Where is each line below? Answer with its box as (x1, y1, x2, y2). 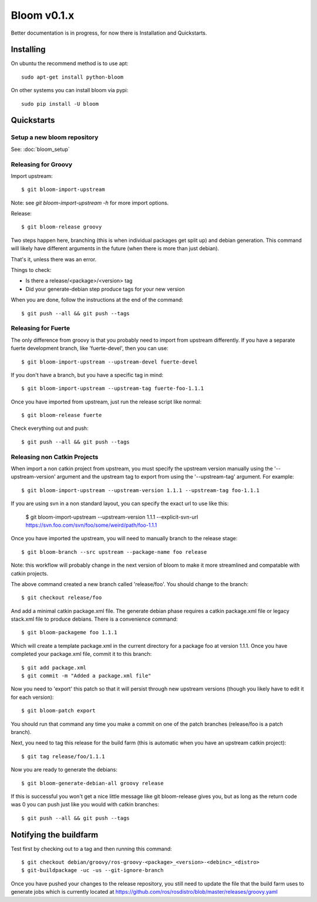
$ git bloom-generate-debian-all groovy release (21, 780, 164, 786)
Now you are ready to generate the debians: (11, 766, 117, 773)
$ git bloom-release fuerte (21, 412, 102, 419)
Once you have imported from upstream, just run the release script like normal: (11, 398, 202, 405)
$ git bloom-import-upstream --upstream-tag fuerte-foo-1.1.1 (21, 385, 204, 392)
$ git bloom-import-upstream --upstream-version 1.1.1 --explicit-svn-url (25, 513, 198, 520)
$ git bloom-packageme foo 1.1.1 (21, 629, 117, 636)
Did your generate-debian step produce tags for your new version (25, 285, 185, 292)
